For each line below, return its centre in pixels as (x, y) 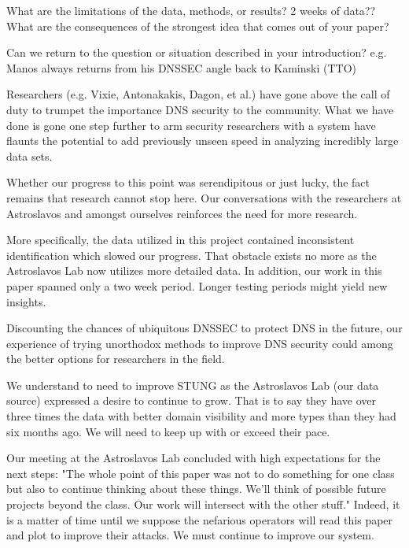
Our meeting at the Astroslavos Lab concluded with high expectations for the (193, 458)
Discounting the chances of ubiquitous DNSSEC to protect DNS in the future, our (204, 328)
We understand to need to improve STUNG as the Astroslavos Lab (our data (193, 385)
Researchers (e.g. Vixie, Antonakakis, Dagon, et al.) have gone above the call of (198, 94)
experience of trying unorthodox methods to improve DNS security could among (200, 343)
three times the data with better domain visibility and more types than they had (201, 416)
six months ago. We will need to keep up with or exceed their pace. (168, 431)
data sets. (29, 156)
